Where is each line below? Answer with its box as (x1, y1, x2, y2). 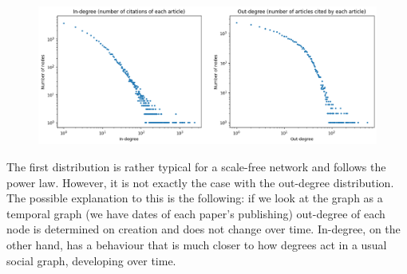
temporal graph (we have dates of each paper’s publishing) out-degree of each (6, 205, 385, 221)
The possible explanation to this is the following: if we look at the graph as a (6, 190, 383, 206)
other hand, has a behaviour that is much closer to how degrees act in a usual (6, 237, 387, 253)
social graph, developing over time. (6, 252, 176, 268)
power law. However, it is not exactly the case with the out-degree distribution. (6, 174, 394, 190)
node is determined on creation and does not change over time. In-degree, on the (6, 221, 401, 237)
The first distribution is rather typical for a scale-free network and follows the (6, 159, 386, 175)
